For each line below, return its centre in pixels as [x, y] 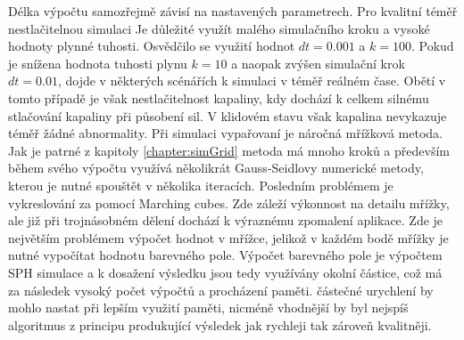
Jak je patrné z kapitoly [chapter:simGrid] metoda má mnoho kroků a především [229, 150]
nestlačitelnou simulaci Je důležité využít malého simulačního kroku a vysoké [219, 28]
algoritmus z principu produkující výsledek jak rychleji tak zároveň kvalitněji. [220, 324]
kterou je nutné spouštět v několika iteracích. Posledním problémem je [201, 185]
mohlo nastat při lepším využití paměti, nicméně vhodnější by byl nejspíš [208, 308]
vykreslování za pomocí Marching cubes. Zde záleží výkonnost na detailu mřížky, [229, 202]
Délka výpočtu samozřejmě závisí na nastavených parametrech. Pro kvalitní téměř [233, 11]
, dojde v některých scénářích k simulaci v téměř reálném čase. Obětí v [252, 81]
